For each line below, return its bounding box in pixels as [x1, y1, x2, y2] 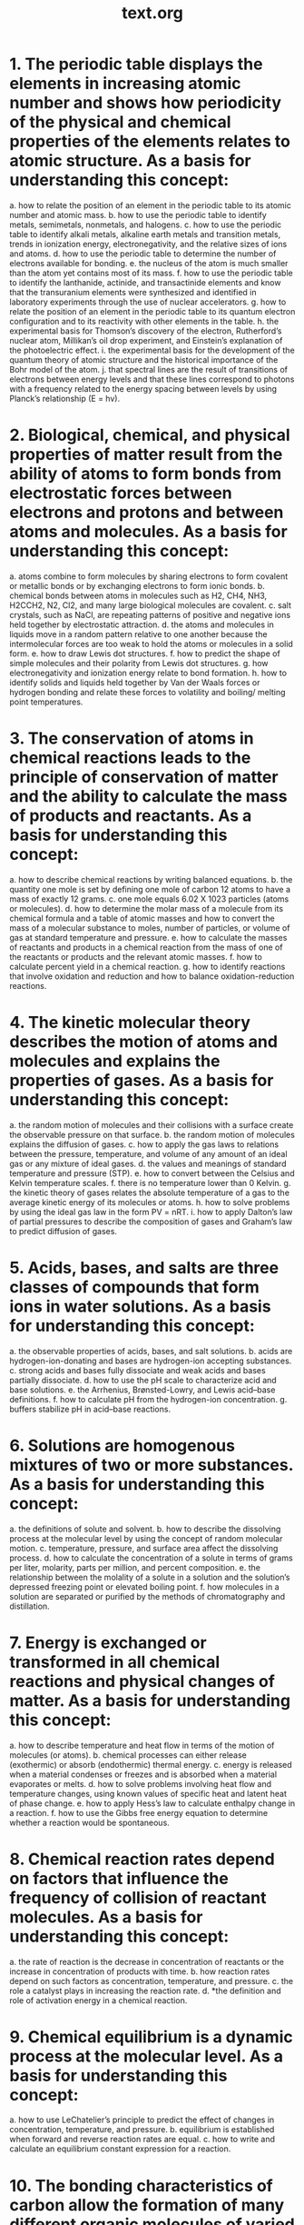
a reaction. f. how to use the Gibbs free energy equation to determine [9, 1807, 269, 1818]
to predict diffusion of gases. [9, 1225, 118, 1236]
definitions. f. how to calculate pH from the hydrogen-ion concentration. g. [9, 1393, 288, 1404]
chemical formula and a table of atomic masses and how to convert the [9, 913, 275, 923]
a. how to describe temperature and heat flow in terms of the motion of [9, 1740, 275, 1751]
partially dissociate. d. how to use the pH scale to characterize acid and [9, 1374, 277, 1385]
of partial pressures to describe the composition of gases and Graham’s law [9, 1216, 293, 1227]
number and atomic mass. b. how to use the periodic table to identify [9, 209, 268, 220]
